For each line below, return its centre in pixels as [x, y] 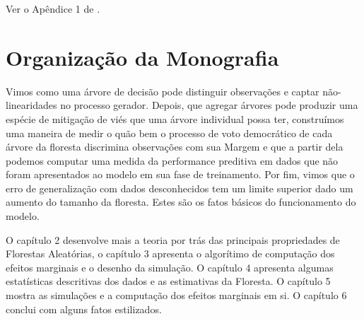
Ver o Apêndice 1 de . [53, 8]
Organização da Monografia [142, 57]
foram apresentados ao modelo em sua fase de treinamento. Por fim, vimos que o [180, 174]
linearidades [31, 105]
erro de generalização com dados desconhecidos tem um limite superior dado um [180, 188]
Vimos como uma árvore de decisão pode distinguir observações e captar [163, 91]
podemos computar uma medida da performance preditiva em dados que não [172, 160]
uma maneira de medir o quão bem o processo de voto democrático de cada [169, 133]
